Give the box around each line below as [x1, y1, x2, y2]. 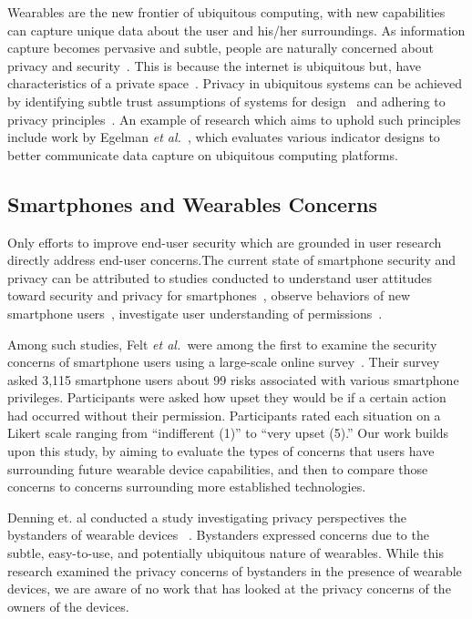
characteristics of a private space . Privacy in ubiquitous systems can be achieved [7, 74, 463, 93]
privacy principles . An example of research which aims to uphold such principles [7, 109, 461, 128]
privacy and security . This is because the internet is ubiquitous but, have [7, 56, 422, 75]
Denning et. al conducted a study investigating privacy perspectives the [7, 507, 407, 526]
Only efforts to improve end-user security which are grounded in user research [7, 232, 442, 251]
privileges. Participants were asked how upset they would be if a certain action [7, 388, 446, 407]
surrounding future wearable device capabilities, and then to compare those [7, 459, 428, 478]
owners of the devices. [7, 596, 129, 615]
